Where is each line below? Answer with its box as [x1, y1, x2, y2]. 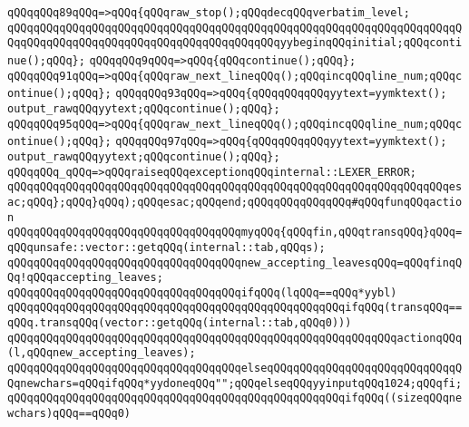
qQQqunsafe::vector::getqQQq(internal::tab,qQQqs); [7, 240, 326, 254]
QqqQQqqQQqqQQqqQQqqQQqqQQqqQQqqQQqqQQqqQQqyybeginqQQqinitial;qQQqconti [7, 36, 463, 50]
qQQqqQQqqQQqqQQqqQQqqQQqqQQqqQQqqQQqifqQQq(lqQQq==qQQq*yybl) [7, 286, 397, 299]
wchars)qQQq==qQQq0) [7, 407, 132, 421]
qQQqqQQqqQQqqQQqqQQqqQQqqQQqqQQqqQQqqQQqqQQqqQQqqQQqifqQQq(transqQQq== [7, 301, 463, 315]
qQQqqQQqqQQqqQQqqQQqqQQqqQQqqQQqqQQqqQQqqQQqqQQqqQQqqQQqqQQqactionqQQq [7, 331, 463, 345]
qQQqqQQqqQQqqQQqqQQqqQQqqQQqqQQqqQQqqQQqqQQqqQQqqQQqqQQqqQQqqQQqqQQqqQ [7, 21, 463, 34]
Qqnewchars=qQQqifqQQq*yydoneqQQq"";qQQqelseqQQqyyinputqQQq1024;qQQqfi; [7, 376, 463, 390]
